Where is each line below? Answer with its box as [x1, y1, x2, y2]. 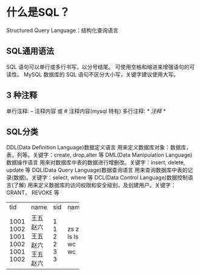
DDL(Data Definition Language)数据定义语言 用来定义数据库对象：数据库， [6, 144, 192, 151]
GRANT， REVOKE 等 [6, 189, 59, 196]
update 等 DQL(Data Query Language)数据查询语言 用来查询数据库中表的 [6, 167, 188, 174]
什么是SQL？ [6, 5, 70, 19]
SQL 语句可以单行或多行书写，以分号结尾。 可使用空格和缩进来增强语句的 [6, 63, 189, 70]
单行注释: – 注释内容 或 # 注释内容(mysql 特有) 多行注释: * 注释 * [6, 107, 166, 115]
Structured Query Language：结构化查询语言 [6, 27, 119, 34]
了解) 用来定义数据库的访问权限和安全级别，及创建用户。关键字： [13, 182, 177, 189]
